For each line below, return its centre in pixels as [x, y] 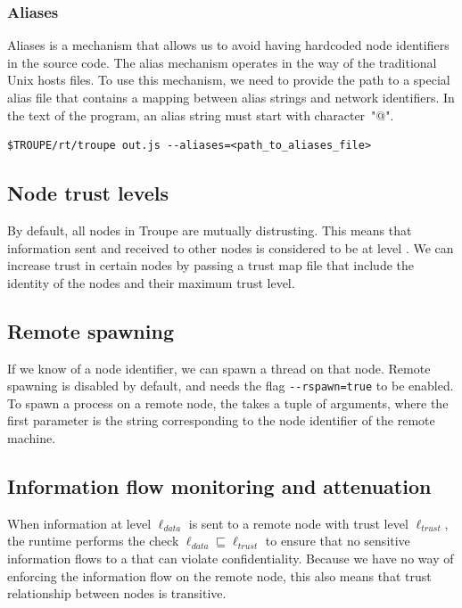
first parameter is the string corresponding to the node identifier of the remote [221, 420]
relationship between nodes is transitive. [117, 593]
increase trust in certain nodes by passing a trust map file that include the [211, 265]
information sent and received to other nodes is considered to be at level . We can [231, 247]
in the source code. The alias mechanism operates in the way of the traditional [222, 62]
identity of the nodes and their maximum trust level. [151, 282]
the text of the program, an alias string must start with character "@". [201, 115]
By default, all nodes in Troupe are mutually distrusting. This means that [210, 230]
